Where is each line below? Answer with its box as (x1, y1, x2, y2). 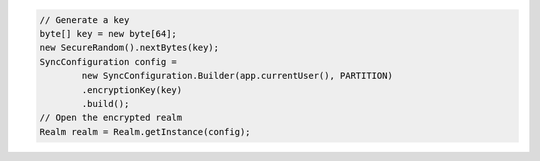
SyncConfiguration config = (39, 56, 177, 67)
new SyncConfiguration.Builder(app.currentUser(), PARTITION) (81, 70, 394, 82)
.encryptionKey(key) (81, 84, 183, 95)
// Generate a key (39, 14, 130, 25)
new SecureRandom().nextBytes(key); (39, 42, 220, 54)
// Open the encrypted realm (39, 112, 183, 124)
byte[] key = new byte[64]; (39, 28, 177, 39)
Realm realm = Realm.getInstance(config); (39, 126, 251, 137)
